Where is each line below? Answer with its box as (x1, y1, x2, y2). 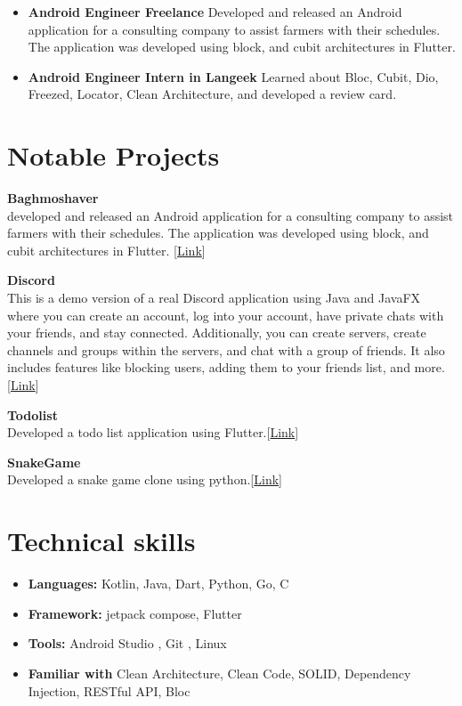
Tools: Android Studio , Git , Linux (28, 634, 227, 653)
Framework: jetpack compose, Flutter (28, 604, 242, 622)
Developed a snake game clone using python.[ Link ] (7, 470, 282, 489)
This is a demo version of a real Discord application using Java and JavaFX (7, 288, 421, 307)
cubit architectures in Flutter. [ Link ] (7, 240, 206, 259)
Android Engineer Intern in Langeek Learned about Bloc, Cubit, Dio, (28, 67, 439, 85)
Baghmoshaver (7, 189, 99, 207)
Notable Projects (7, 137, 220, 174)
